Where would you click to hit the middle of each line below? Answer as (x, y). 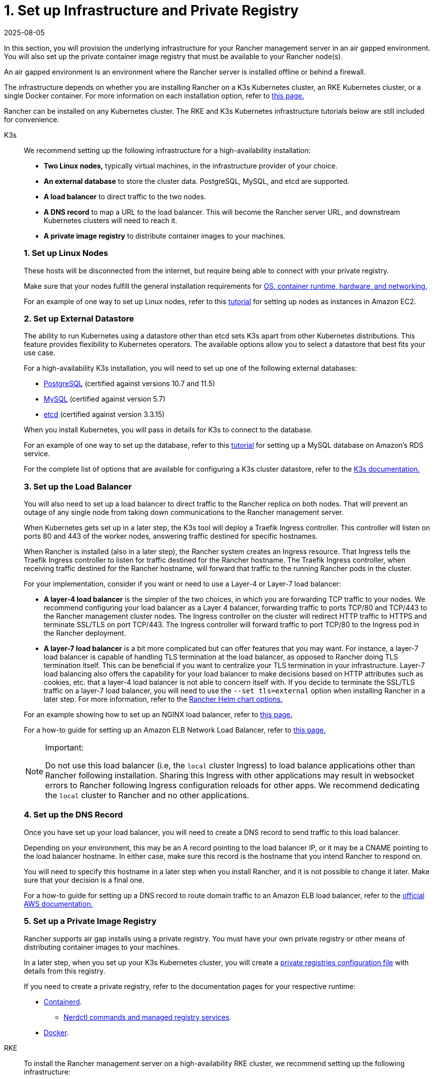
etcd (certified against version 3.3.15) (104, 415)
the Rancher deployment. (85, 633)
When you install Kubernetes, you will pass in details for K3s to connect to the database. (168, 430)
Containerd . (63, 1001)
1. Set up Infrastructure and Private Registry (151, 10)
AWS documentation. (58, 904)
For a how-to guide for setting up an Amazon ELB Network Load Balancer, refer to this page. (175, 730)
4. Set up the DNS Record (73, 815)
